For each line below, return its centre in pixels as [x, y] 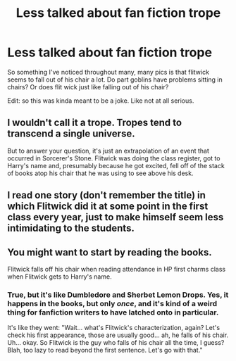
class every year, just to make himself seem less [116, 217]
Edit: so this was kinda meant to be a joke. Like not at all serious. [101, 101]
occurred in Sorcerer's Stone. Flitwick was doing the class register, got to [114, 158]
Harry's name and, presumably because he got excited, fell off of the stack [116, 165]
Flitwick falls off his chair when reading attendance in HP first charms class [117, 269]
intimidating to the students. [71, 228]
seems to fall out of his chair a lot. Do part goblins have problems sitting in [115, 80]
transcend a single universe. [71, 134]
